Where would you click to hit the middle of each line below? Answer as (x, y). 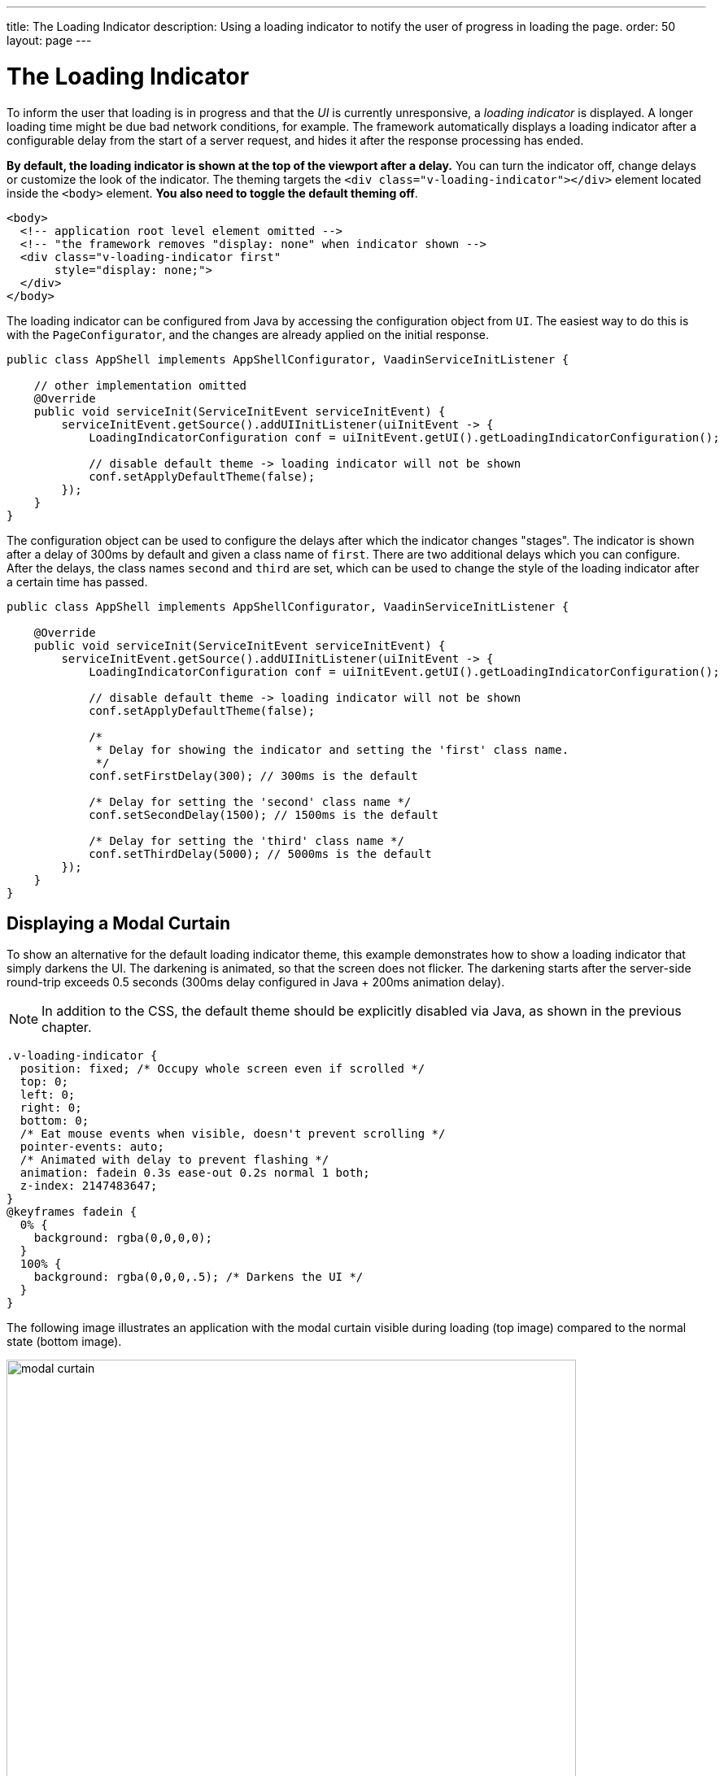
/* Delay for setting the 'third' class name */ (246, 840)
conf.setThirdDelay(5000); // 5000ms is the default (260, 853)
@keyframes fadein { (72, 1212)
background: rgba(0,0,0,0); (123, 1238)
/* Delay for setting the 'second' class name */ (250, 801)
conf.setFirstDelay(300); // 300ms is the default (253, 775)
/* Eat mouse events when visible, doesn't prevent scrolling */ (233, 1134)
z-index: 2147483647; (89, 1186)
